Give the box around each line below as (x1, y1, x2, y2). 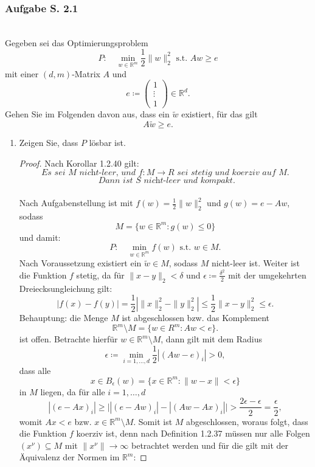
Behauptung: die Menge (19, 311, 108, 324)
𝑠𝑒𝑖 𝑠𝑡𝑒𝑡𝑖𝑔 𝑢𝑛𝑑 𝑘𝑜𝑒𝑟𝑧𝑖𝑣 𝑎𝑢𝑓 (177, 168, 276, 178)
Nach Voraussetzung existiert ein (19, 257, 142, 269)
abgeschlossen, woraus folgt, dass (186, 415, 308, 427)
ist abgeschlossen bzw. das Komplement (122, 311, 269, 324)
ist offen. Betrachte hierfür (19, 333, 118, 345)
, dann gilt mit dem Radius (161, 333, 263, 345)
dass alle (19, 364, 51, 376)
